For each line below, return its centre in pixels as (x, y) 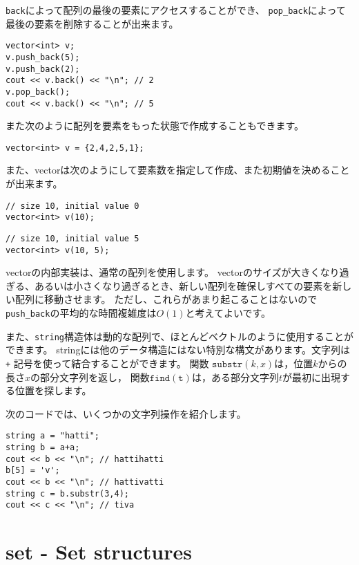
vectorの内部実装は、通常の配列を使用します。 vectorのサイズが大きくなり (173, 272)
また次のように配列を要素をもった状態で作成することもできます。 (155, 126)
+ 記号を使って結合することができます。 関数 (107, 363)
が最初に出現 (311, 377)
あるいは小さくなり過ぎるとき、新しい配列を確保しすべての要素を (183, 285)
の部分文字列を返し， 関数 (90, 377)
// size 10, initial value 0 (72, 206)
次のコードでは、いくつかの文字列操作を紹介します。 (126, 413)
